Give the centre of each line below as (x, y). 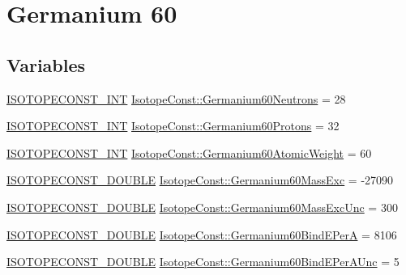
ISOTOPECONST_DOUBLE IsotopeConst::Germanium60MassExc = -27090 (200, 180)
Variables (46, 64)
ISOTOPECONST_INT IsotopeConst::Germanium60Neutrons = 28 (176, 98)
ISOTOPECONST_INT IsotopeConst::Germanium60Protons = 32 (173, 126)
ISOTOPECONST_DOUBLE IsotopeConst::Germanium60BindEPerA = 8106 (202, 234)
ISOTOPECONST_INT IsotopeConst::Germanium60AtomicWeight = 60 (189, 152)
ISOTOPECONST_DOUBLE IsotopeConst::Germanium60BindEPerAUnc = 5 (203, 262)
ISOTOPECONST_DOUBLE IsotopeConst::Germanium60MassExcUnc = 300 (202, 207)
